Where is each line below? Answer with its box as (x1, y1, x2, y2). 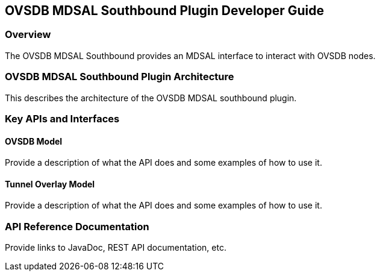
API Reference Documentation (5, 220, 149, 233)
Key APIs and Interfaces (5, 112, 120, 125)
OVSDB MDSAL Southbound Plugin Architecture (5, 71, 234, 83)
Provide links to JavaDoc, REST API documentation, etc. (5, 242, 226, 253)
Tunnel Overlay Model (5, 178, 95, 189)
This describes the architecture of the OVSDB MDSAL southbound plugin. (5, 92, 297, 103)
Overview (5, 28, 51, 41)
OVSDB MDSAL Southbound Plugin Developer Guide (5, 3, 324, 18)
